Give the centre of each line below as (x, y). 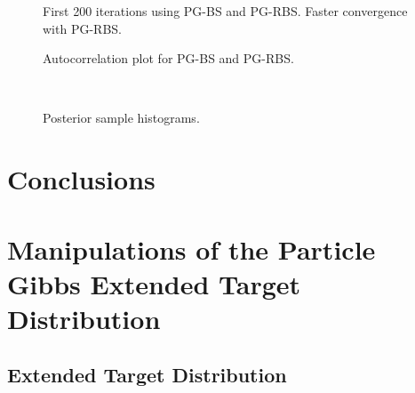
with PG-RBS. (82, 28)
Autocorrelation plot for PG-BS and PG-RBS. (168, 58)
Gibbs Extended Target (154, 283)
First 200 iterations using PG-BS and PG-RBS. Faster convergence (225, 11)
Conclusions (81, 179)
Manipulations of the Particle (192, 249)
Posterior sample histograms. (121, 118)
